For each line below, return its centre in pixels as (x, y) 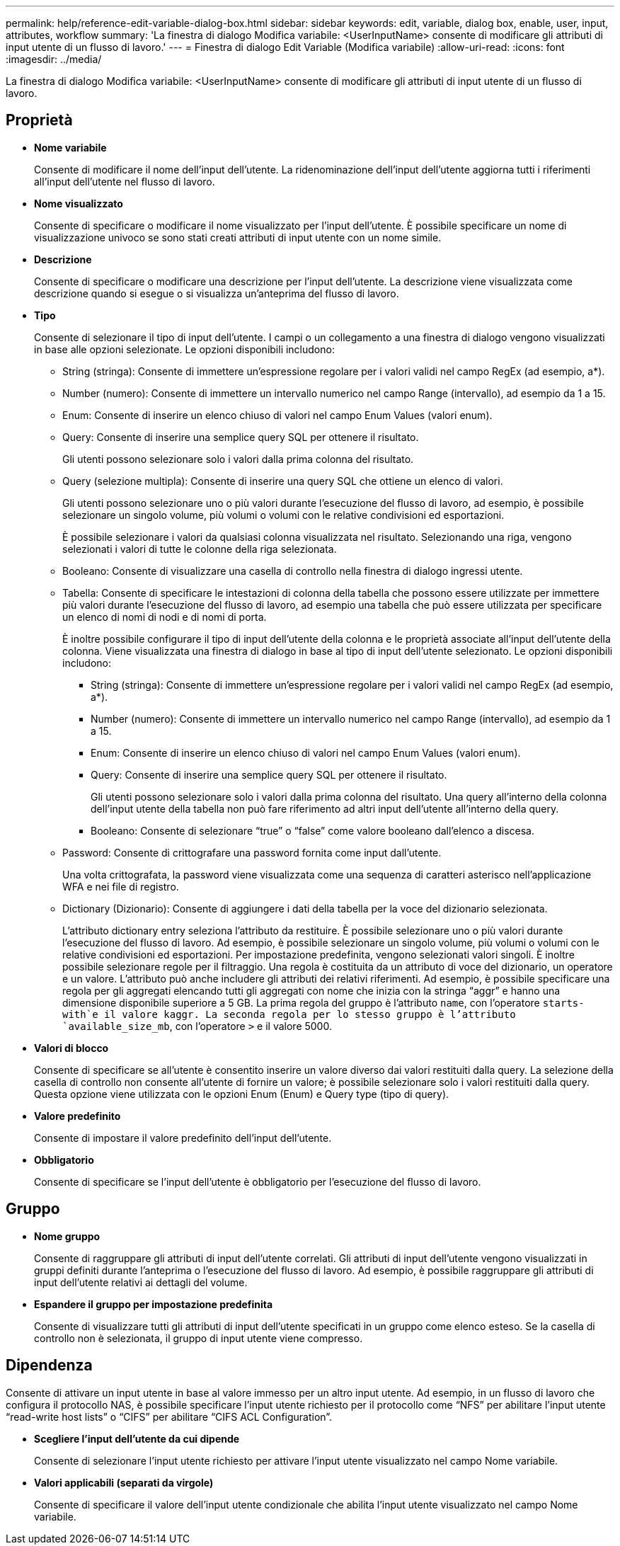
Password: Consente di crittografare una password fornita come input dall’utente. (252, 852)
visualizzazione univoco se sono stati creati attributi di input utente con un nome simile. (238, 237)
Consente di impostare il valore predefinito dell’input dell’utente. (183, 1138)
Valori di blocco (71, 1048)
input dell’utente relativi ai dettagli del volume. (141, 1282)
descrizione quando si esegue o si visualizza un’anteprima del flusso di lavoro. (217, 293)
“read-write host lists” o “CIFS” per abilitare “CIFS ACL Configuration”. (169, 1416)
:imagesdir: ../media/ (54, 59)
